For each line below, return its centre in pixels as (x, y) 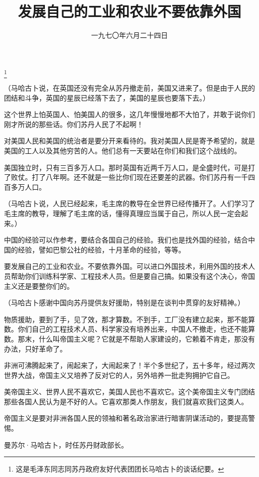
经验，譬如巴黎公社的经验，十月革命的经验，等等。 (101, 249)
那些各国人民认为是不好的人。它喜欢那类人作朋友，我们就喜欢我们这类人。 (126, 401)
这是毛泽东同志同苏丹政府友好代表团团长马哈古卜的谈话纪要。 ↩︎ (120, 469)
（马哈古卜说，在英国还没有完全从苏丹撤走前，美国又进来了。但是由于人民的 (129, 88)
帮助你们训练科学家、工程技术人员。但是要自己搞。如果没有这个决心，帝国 (133, 276)
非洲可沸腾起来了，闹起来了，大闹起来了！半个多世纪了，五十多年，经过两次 (129, 365)
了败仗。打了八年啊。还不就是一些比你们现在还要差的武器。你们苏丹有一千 (126, 177)
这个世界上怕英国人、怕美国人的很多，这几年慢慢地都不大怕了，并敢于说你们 (129, 114)
